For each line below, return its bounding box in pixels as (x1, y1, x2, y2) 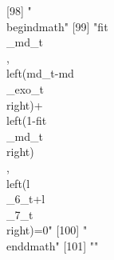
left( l (6, 174, 30, 191)
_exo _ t (6, 80, 45, 97)
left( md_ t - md (6, 65, 74, 82)
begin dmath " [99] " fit (6, 18, 108, 34)
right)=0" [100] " (6, 222, 88, 238)
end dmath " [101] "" (6, 237, 99, 254)
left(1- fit (6, 112, 47, 129)
